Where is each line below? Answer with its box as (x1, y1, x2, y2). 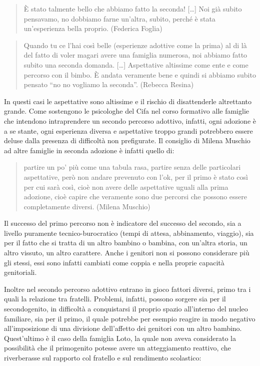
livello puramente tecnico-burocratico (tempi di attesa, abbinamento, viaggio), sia (4, 227, 254, 238)
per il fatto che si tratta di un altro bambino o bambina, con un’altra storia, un (4, 237, 247, 248)
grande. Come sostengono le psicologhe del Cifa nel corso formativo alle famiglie (4, 106, 249, 116)
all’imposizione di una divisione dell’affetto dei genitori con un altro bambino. (4, 323, 242, 333)
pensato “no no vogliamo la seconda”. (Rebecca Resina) (23, 79, 194, 90)
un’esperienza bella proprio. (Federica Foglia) (23, 23, 162, 34)
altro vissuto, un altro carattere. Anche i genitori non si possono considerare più (4, 247, 249, 258)
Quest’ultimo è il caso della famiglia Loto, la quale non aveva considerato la (4, 332, 236, 343)
